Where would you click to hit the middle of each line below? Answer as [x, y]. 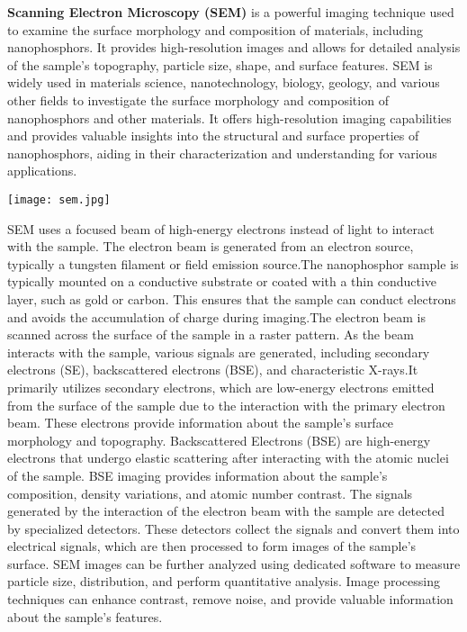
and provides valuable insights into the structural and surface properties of [213, 135]
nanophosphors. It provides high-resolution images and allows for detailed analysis [234, 47]
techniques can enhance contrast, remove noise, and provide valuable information [230, 599]
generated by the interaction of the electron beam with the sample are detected [226, 511]
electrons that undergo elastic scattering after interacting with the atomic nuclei [228, 458]
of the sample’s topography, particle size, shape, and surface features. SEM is [220, 64]
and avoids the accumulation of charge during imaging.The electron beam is [216, 316]
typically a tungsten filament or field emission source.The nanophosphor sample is [233, 263]
